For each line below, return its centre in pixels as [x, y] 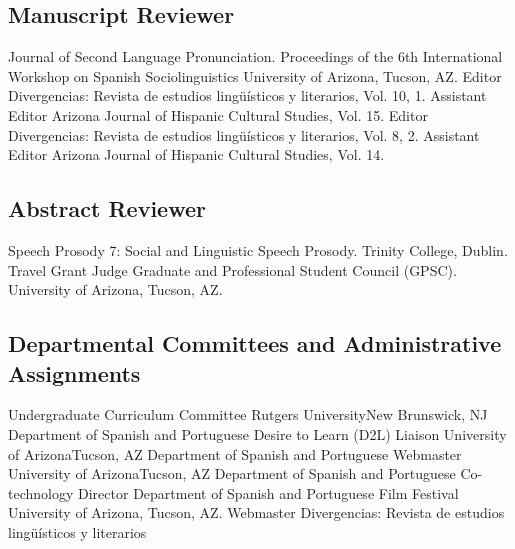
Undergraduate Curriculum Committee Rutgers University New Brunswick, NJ [248, 414]
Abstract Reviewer [107, 208]
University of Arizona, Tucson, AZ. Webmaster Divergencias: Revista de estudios [256, 512]
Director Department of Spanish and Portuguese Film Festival [268, 492]
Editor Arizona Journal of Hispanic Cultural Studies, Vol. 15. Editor [218, 114]
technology [41, 492]
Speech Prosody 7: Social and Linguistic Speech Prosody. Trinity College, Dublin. [258, 249]
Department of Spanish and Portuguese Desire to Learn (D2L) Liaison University [257, 433]
